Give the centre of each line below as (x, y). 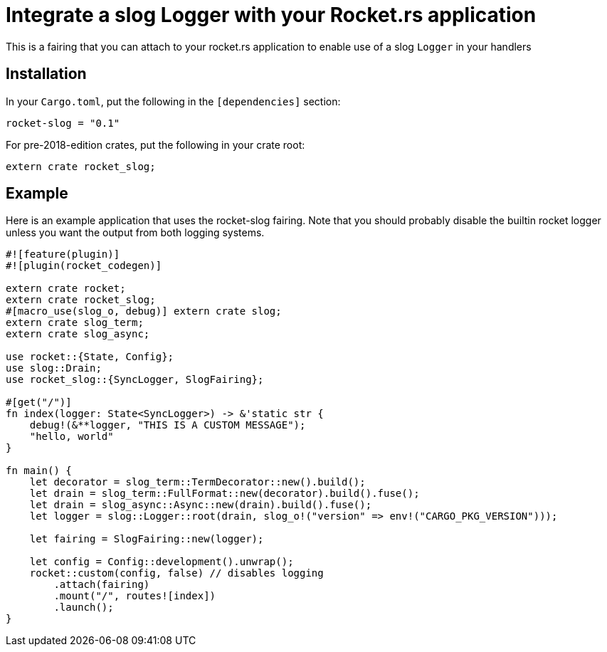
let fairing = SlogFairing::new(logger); (147, 539)
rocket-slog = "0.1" (63, 123)
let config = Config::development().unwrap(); (162, 562)
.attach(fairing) (102, 585)
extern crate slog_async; (78, 334)
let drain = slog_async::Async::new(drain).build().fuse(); (201, 505)
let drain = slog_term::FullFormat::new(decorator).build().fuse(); (225, 494)
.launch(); (84, 608)
